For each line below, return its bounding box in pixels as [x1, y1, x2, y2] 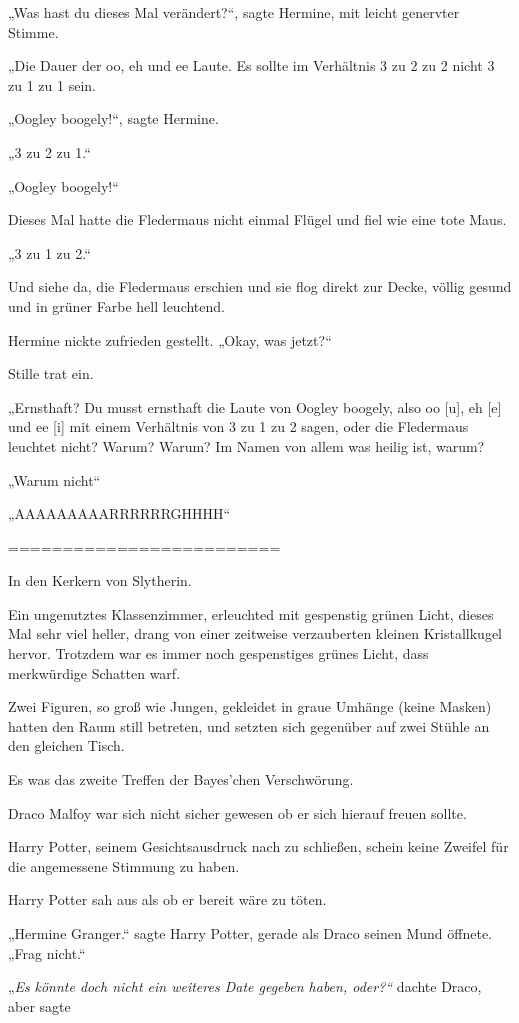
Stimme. [8, 21, 59, 42]
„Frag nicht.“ [8, 942, 86, 963]
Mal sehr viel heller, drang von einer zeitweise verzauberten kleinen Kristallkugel [8, 623, 503, 644]
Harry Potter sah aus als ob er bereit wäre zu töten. [8, 889, 327, 910]
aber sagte [8, 995, 71, 1016]
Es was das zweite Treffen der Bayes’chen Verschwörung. [8, 769, 354, 790]
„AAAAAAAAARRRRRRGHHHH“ [8, 503, 231, 524]
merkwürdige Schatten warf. [8, 662, 181, 683]
